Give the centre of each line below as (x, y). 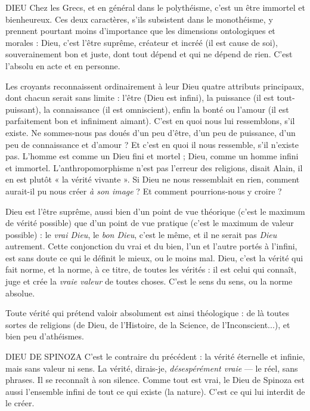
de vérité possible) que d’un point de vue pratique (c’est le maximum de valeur (150, 223)
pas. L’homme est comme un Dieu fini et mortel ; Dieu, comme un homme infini (152, 156)
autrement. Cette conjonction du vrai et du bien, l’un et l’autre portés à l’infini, (151, 246)
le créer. (20, 403)
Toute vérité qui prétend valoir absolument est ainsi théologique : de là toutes (148, 313)
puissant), (23, 109)
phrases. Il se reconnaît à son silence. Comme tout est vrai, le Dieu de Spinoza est (155, 380)
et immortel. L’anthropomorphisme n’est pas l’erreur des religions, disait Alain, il (154, 167)
